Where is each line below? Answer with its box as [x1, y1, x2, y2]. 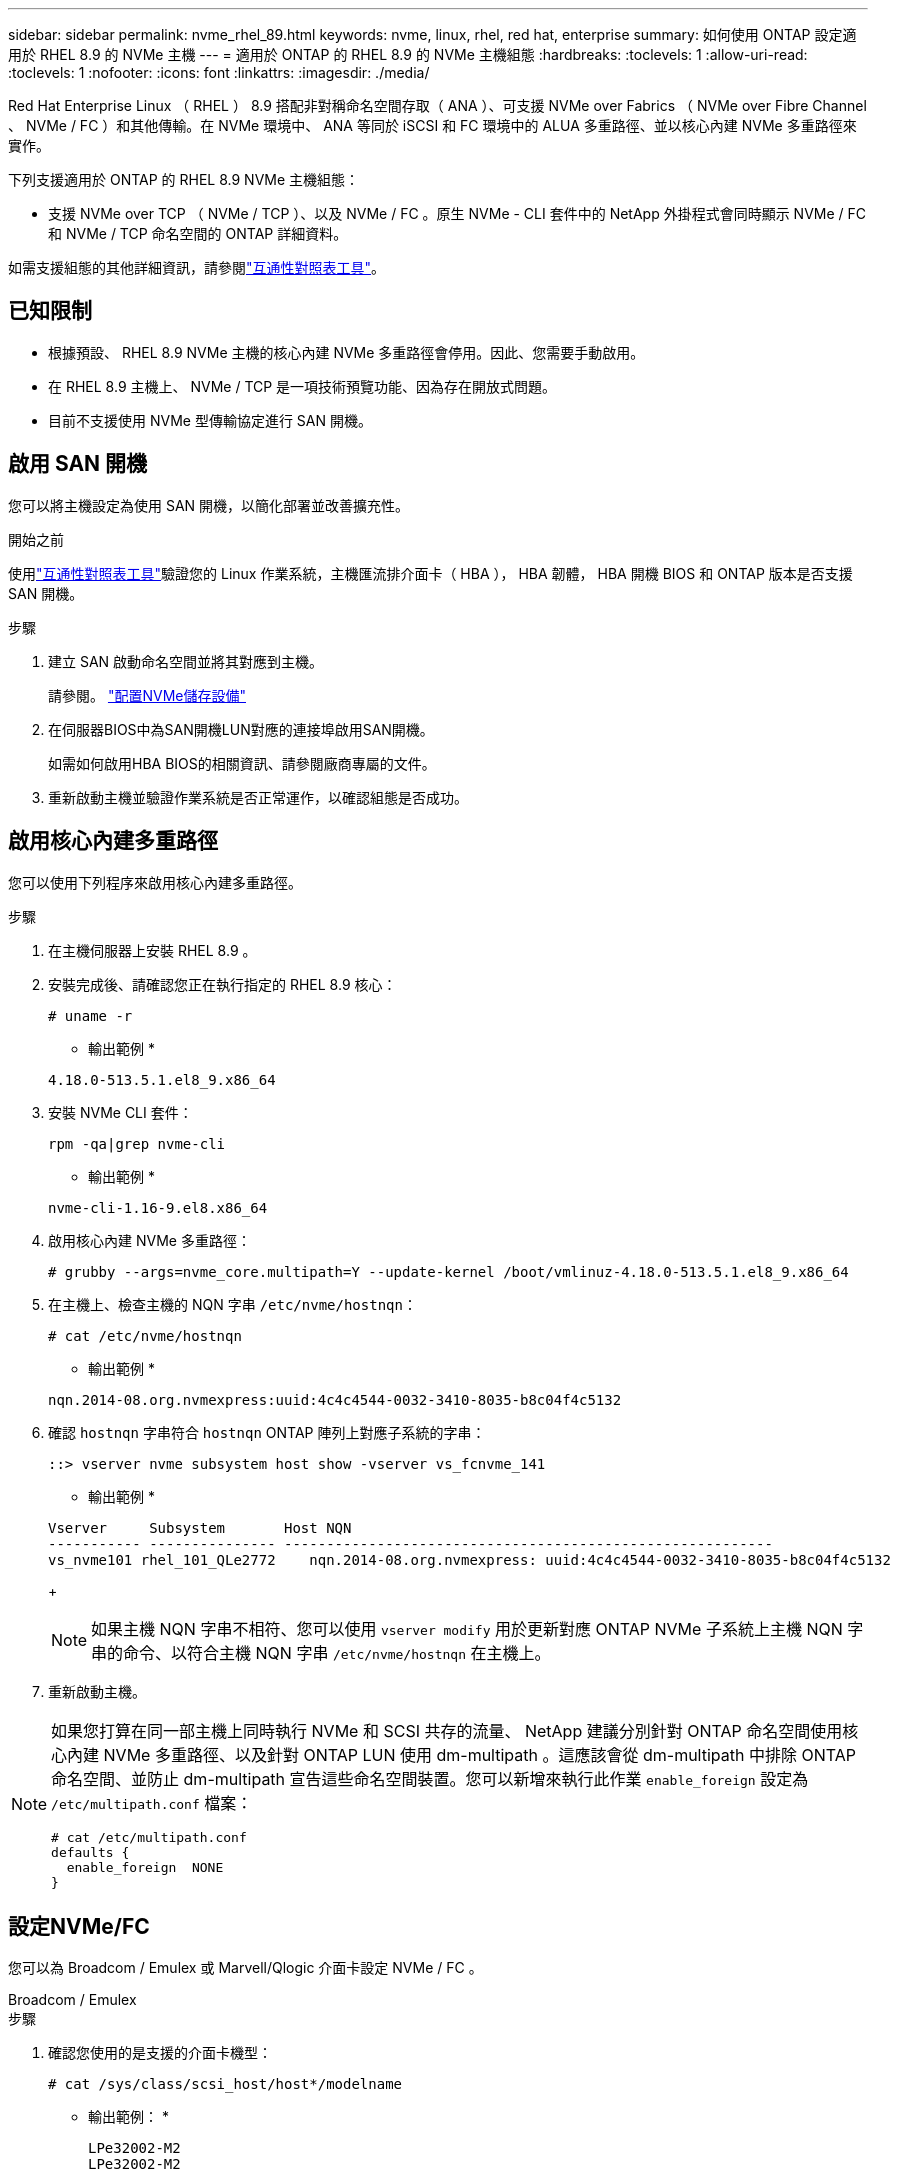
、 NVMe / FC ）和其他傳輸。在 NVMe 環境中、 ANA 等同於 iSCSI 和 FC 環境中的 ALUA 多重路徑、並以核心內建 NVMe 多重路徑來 [8, 117, 857, 134]
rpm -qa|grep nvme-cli [48, 1135, 226, 1152]
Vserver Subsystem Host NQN [48, 1519, 352, 1536]
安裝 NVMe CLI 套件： [48, 1103, 193, 1121]
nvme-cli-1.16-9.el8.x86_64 [48, 1199, 268, 1216]
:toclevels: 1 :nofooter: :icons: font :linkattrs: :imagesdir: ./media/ [8, 64, 430, 81]
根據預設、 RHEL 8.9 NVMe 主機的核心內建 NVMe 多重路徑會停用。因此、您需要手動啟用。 [48, 343, 645, 361]
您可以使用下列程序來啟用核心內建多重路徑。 [8, 873, 302, 891]
